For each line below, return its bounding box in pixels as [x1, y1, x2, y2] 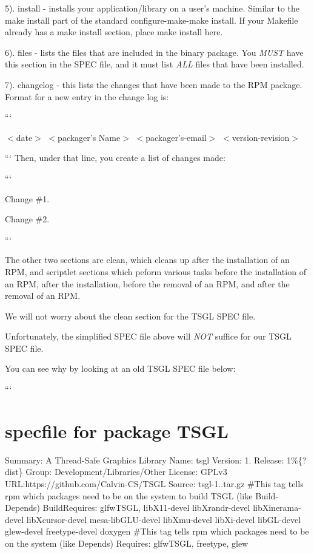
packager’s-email [145, 131, 207, 143]
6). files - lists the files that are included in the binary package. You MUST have [5, 46, 304, 58]
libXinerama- [253, 501, 301, 514]
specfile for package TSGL [5, 418, 229, 443]
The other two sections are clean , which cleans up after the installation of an [5, 253, 290, 266]
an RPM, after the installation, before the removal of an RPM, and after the [5, 277, 290, 290]
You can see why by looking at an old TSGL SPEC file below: [5, 362, 236, 375]
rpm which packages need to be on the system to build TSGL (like [5, 489, 253, 502]
